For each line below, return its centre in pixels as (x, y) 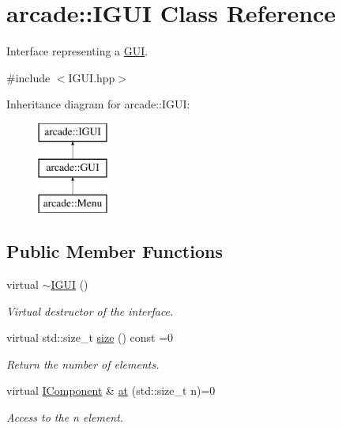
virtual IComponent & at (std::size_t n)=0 (111, 390)
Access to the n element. (65, 417)
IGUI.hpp (92, 77)
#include (28, 77)
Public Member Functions (115, 251)
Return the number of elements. (83, 364)
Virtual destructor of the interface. (90, 311)
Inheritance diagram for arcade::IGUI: (98, 104)
